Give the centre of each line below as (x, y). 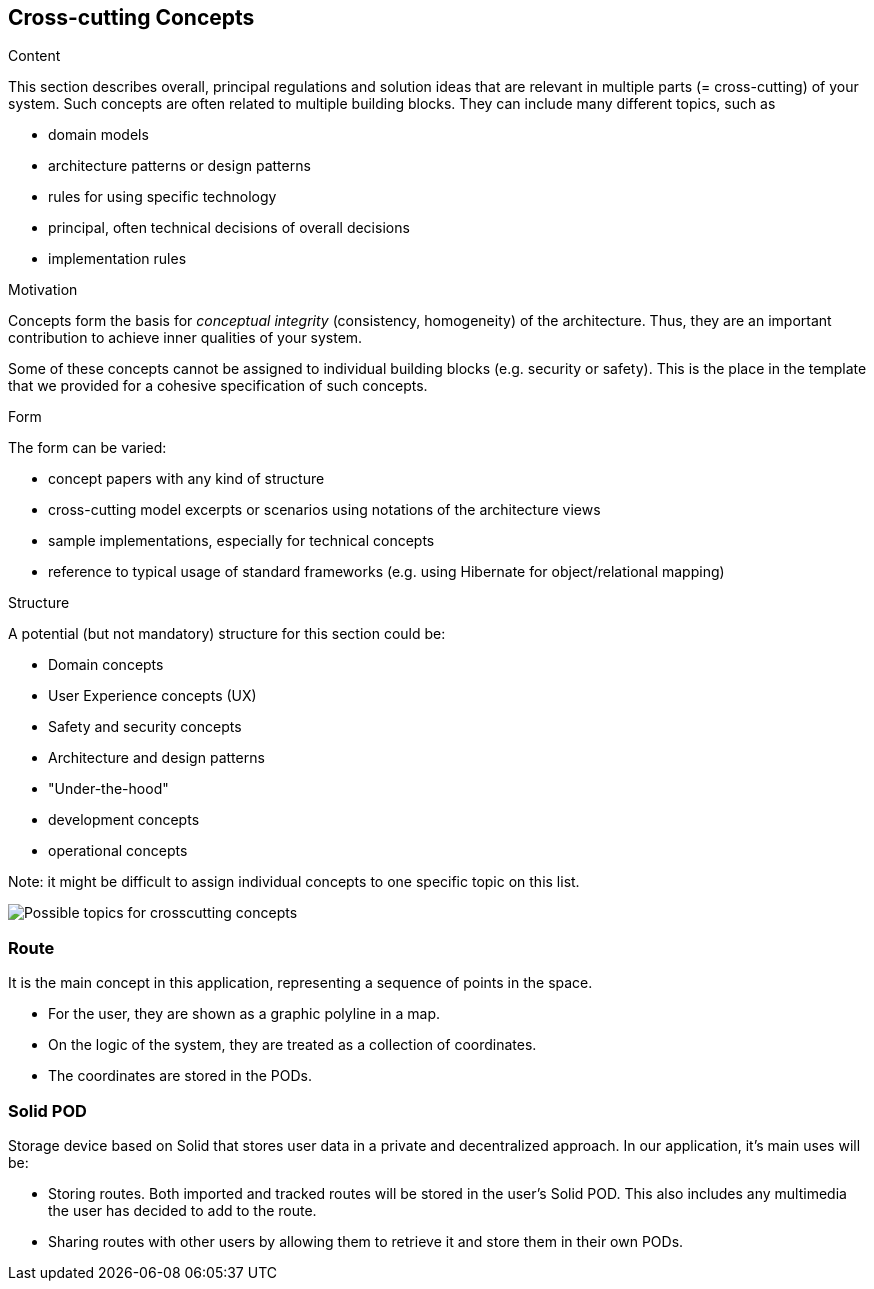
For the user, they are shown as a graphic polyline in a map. (244, 1014)
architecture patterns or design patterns (179, 166)
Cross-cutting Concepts (131, 17)
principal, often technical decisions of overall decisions (229, 228)
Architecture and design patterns (156, 758)
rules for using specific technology (162, 197)
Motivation (43, 290)
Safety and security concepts (145, 727)
